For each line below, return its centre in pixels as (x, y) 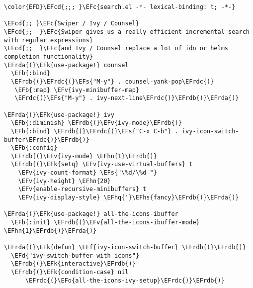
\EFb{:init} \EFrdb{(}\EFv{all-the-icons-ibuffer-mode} (105, 223)
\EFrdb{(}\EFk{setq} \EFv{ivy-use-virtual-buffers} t (102, 164)
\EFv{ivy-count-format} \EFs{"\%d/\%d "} (87, 173)
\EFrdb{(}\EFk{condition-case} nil (70, 272)
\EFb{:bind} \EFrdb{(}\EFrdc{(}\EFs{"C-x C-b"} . (95, 131)
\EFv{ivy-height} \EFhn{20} (64, 181)
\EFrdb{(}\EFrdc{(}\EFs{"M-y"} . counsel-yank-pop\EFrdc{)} (113, 81)
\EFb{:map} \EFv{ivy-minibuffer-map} (77, 90)
